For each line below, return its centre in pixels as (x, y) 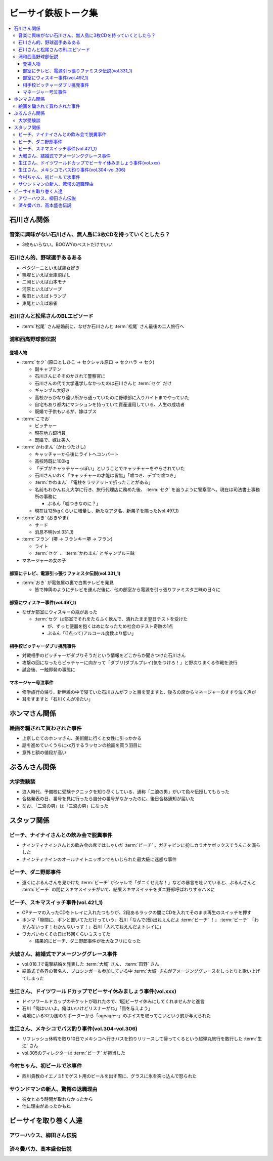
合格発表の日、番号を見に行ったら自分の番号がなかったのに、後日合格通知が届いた (108, 799)
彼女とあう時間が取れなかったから (57, 1099)
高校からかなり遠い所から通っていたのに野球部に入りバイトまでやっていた (112, 397)
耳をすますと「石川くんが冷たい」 (57, 699)
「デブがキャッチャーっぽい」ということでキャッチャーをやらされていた (110, 468)
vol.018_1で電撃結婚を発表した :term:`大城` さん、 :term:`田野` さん (90, 964)
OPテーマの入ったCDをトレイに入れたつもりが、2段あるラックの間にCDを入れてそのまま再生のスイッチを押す (137, 913)
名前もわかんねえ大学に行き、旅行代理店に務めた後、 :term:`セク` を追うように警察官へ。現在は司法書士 (143, 489)
